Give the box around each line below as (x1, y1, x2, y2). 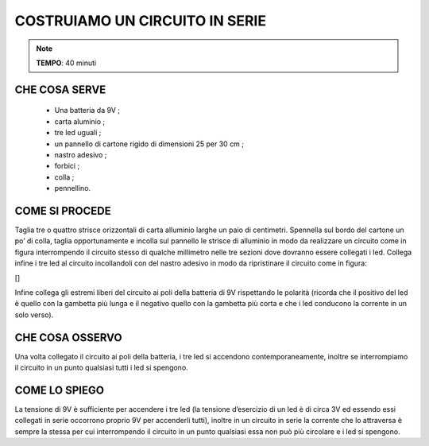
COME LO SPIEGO (14, 383, 105, 397)
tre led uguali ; (54, 128, 102, 138)
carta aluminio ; (54, 116, 106, 126)
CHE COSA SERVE (14, 83, 106, 96)
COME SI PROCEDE (14, 204, 111, 218)
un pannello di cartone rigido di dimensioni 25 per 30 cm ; (54, 139, 245, 149)
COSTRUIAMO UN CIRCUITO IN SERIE (14, 12, 266, 29)
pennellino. (54, 184, 91, 193)
